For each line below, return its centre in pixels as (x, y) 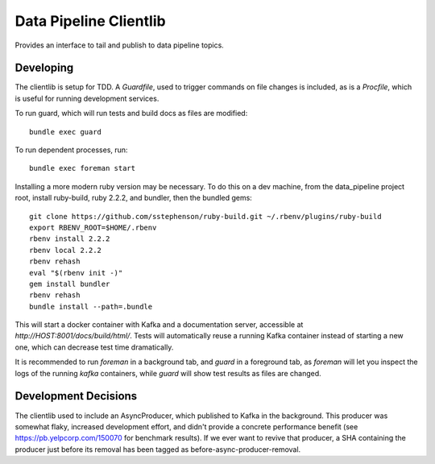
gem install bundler (70, 284)
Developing (44, 68)
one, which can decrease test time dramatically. (94, 347)
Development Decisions (76, 396)
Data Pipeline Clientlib (90, 21)
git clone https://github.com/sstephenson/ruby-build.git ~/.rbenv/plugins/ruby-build (205, 216)
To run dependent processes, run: (71, 150)
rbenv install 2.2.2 (70, 239)
